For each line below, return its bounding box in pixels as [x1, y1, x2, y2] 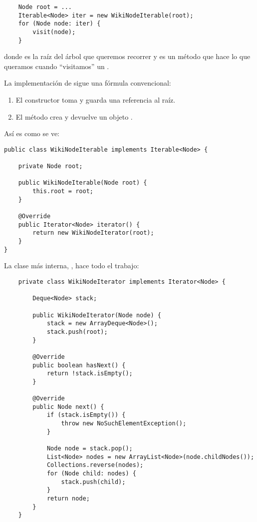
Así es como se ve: [4, 128, 60, 139]
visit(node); [32, 28, 76, 36]
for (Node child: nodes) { [46, 470, 136, 477]
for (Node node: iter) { [18, 20, 101, 28]
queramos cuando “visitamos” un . [4, 61, 109, 71]
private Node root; [18, 163, 83, 170]
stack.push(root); [46, 328, 108, 335]
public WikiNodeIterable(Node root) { [18, 179, 147, 187]
